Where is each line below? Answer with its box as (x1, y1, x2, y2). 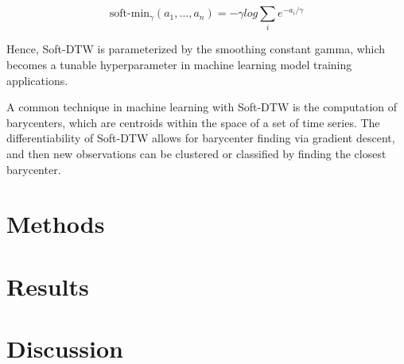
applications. (6, 72, 68, 88)
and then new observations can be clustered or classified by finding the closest (6, 145, 387, 161)
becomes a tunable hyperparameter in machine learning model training (6, 56, 352, 72)
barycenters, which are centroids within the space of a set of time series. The (6, 114, 380, 130)
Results (6, 269, 89, 302)
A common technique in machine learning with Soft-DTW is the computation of (6, 99, 398, 115)
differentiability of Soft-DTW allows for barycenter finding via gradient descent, (6, 130, 395, 146)
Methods (6, 207, 105, 240)
